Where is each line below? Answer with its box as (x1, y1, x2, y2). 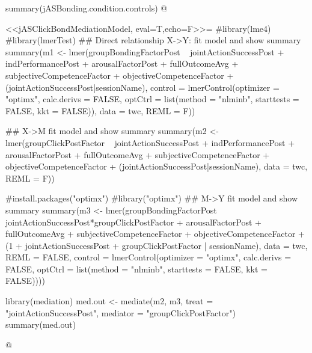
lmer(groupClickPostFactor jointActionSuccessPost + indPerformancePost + (5, 136, 295, 149)
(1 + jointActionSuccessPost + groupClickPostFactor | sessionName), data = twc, (5, 239, 308, 251)
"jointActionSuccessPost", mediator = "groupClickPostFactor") (5, 306, 236, 319)
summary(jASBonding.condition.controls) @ (5, 2, 168, 14)
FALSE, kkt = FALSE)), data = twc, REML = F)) (5, 104, 195, 117)
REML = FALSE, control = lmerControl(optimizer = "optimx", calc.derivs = (5, 251, 292, 263)
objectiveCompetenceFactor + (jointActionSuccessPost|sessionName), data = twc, (5, 160, 308, 173)
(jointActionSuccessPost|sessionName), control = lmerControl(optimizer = (5, 81, 280, 93)
